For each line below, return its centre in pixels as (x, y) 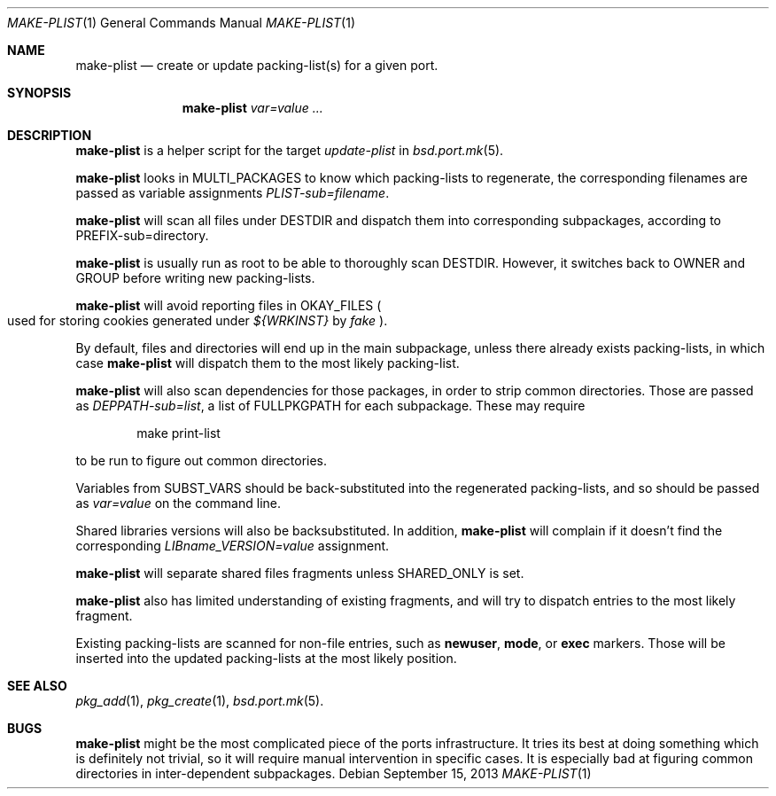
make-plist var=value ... (252, 108)
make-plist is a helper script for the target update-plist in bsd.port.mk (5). (290, 150)
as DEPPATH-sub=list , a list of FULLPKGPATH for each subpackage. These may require (330, 406)
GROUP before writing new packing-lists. (195, 278)
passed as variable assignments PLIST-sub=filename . (233, 193)
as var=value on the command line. (178, 503)
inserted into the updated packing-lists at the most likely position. (266, 658)
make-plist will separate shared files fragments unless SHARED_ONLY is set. (300, 573)
